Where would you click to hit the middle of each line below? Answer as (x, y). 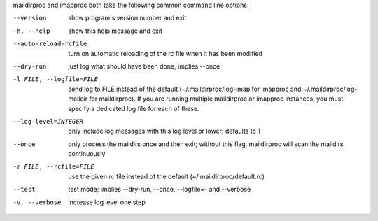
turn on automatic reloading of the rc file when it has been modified (165, 53)
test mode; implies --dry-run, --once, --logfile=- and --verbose (160, 190)
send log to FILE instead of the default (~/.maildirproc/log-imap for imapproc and (185, 89)
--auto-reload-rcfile (50, 44)
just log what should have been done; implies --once (144, 66)
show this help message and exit (115, 31)
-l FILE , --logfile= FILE (55, 79)
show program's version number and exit (127, 18)
